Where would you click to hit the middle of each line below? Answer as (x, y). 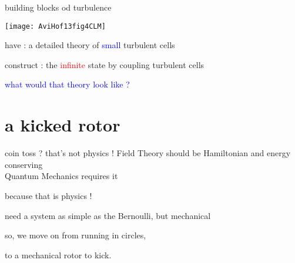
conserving (24, 164)
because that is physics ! (48, 195)
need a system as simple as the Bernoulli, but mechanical (108, 215)
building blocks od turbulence (58, 7)
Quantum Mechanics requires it (61, 176)
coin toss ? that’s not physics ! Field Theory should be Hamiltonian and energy (148, 153)
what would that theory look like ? (67, 84)
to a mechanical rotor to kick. (58, 254)
